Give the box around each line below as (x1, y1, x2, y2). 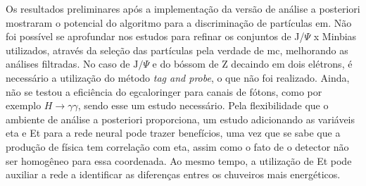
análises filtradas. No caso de (6, 56, 130, 71)
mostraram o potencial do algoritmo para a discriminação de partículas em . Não (6, 15, 352, 30)
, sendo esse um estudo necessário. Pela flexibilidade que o (77, 98, 329, 113)
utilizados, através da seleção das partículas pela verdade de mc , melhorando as (6, 42, 348, 57)
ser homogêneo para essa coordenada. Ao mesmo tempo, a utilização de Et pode (6, 153, 352, 168)
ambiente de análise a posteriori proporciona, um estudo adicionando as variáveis (6, 111, 355, 126)
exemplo (6, 98, 42, 113)
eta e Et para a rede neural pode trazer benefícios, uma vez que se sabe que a (6, 125, 341, 140)
